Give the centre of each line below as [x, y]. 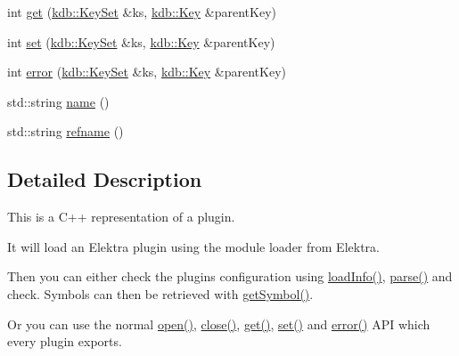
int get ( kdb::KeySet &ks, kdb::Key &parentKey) [142, 12]
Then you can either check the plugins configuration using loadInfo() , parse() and [230, 276]
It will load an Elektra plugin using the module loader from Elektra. [193, 246]
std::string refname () [66, 131]
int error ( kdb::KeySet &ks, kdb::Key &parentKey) [147, 72]
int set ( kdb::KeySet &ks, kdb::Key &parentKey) [141, 41]
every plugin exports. [65, 341]
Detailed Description [105, 179]
